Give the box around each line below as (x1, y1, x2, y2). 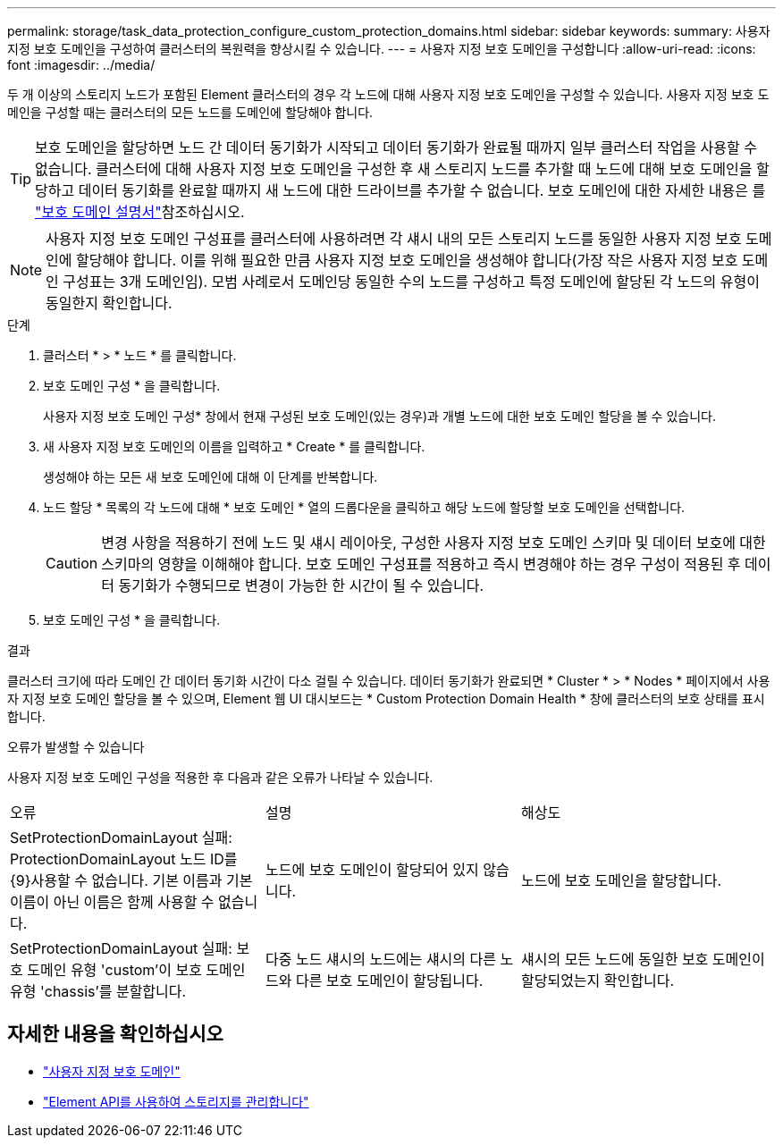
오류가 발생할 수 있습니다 (7, 739, 145, 754)
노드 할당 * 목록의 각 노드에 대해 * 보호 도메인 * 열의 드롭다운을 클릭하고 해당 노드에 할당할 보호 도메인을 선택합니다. (43, 500, 686, 515)
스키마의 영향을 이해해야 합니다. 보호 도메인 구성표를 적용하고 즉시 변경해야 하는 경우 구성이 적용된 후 (101, 555, 741, 573)
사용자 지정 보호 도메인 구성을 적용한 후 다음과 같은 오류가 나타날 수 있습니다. (7, 770, 434, 785)
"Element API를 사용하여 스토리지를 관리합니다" (43, 1093, 309, 1109)
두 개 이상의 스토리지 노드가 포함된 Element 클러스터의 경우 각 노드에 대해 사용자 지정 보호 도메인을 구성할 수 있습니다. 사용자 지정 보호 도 (7, 87, 770, 102)
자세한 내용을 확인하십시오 (7, 1023, 223, 1046)
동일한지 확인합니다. (46, 294, 173, 312)
